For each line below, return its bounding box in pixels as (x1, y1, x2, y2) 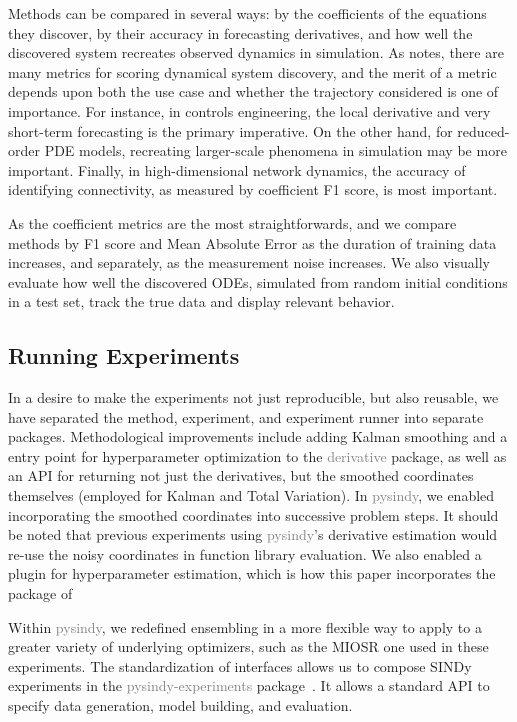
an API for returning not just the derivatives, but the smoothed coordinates (8, 465, 474, 486)
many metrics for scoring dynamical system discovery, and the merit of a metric (8, 61, 497, 82)
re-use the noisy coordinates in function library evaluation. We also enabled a (8, 543, 482, 564)
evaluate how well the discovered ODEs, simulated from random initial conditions (8, 271, 508, 292)
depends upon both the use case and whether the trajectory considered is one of (8, 81, 499, 102)
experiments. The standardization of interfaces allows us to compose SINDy (8, 655, 472, 676)
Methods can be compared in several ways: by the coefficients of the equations (8, 3, 487, 23)
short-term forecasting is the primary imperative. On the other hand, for (8, 120, 453, 141)
